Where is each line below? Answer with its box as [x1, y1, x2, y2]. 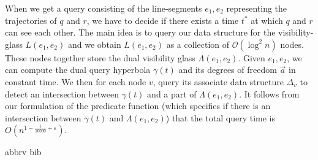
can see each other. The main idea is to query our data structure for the [5, 26, 276, 39]
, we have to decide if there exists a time [86, 13, 239, 26]
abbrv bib [5, 145, 42, 158]
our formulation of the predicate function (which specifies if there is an [5, 99, 271, 112]
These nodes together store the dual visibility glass [5, 51, 195, 64]
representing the [226, 2, 287, 14]
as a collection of [166, 37, 230, 50]
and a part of [147, 87, 197, 100]
